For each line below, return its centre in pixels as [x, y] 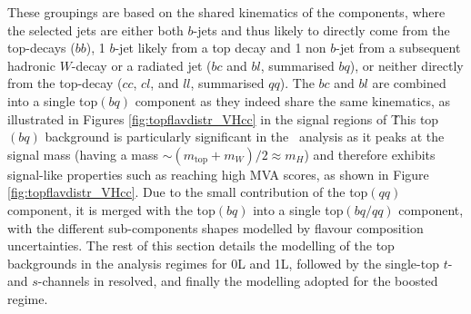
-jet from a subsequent [398, 48]
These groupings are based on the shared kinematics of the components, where [226, 12]
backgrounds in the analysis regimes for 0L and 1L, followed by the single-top [223, 263]
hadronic [31, 65]
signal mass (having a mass [83, 154]
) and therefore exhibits [370, 154]
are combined [409, 83]
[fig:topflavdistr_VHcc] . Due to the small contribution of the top [188, 192]
